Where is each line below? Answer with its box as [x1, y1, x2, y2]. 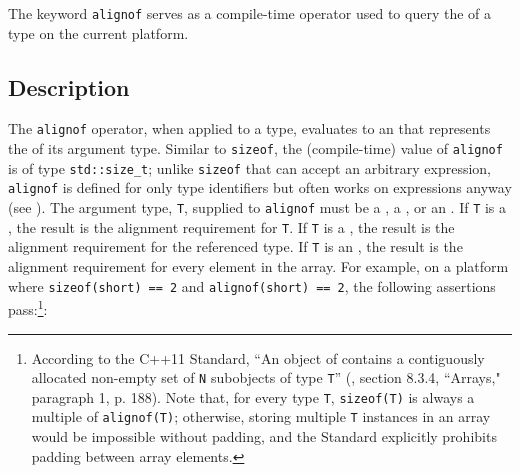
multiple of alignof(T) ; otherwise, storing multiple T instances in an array [31, 406, 491, 427]
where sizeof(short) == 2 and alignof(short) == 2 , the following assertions [8, 275, 496, 296]
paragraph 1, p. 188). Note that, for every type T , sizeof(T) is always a [31, 386, 475, 407]
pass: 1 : [8, 296, 48, 319]
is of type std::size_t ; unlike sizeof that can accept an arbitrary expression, [8, 157, 492, 178]
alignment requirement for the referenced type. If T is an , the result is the [8, 236, 463, 257]
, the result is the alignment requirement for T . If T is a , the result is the [8, 216, 455, 237]
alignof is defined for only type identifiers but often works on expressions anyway [8, 177, 512, 198]
